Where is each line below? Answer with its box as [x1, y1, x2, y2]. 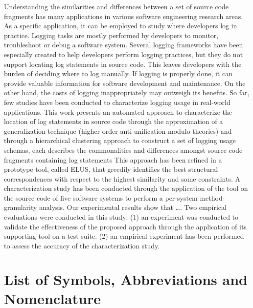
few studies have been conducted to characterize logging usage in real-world [4, 97, 230, 107]
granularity [4, 202, 37, 212]
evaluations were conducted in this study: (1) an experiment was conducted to [4, 212, 239, 222]
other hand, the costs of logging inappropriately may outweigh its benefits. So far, [4, 87, 250, 98]
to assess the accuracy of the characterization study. [4, 240, 160, 250]
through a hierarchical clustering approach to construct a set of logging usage [4, 135, 236, 145]
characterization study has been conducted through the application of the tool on [4, 183, 248, 193]
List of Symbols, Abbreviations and [4, 269, 248, 289]
